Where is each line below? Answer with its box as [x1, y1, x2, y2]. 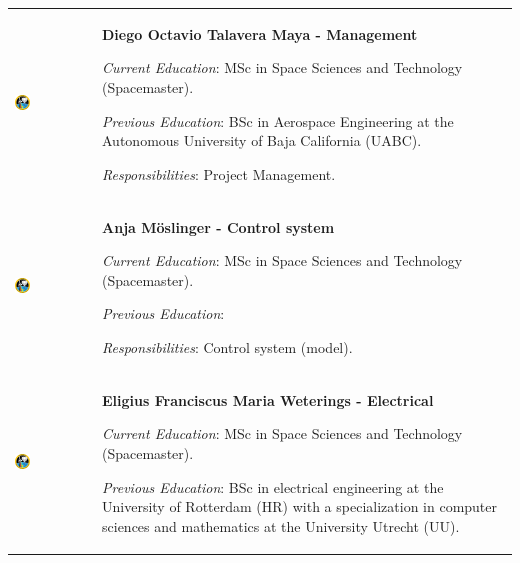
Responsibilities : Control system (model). [102, 336, 353, 357]
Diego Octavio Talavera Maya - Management [102, 23, 418, 44]
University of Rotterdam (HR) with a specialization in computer [102, 496, 498, 517]
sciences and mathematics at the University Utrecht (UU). [102, 515, 460, 536]
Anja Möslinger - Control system [102, 216, 335, 237]
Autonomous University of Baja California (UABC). [102, 130, 422, 151]
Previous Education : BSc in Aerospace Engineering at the [102, 110, 454, 131]
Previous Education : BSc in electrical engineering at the [102, 476, 444, 497]
